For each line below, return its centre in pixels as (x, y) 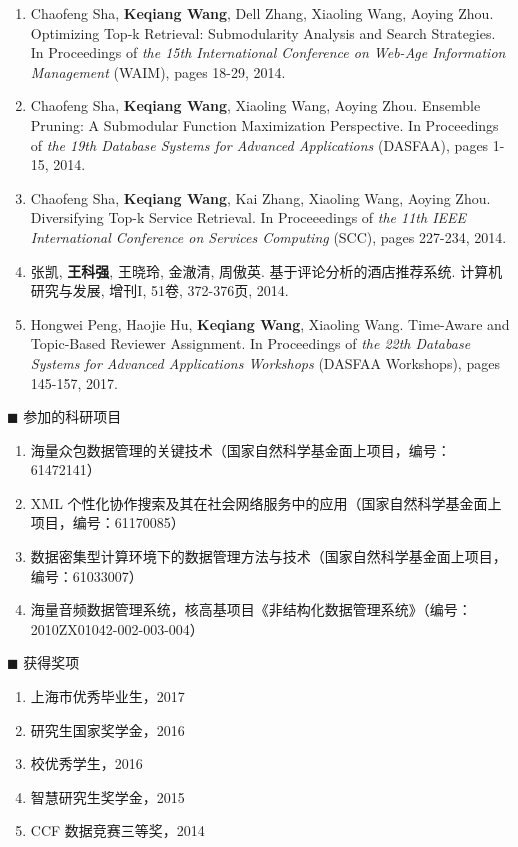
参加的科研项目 (72, 416)
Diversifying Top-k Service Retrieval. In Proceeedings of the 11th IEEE (248, 217)
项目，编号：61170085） (107, 522)
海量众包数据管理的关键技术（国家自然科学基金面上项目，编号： (240, 449)
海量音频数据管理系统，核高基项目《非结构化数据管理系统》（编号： (251, 609)
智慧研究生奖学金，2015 (107, 796)
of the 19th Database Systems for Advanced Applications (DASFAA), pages (259, 144)
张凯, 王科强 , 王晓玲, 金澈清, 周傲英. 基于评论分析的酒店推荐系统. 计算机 (266, 270)
